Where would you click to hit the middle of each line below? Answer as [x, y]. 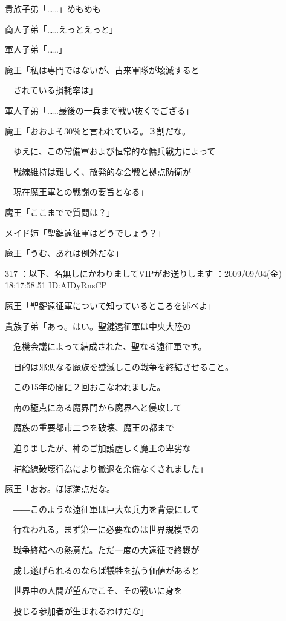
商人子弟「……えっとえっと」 [61, 29]
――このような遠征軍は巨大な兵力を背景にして [106, 509]
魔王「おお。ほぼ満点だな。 [60, 489]
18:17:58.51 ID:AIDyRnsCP [56, 285]
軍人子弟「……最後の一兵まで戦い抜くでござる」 [99, 110]
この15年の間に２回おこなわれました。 [89, 387]
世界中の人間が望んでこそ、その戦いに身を [98, 590]
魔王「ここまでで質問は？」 [60, 212]
